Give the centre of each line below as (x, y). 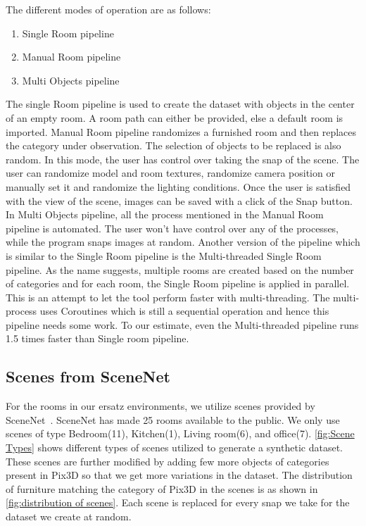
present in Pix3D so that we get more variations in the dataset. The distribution (179, 475)
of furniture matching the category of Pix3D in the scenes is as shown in (162, 488)
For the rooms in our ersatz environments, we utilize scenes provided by (160, 406)
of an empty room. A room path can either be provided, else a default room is (175, 117)
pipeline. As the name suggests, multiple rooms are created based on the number (180, 269)
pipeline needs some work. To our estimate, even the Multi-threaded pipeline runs (182, 324)
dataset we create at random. (69, 516)
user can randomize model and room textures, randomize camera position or (170, 173)
